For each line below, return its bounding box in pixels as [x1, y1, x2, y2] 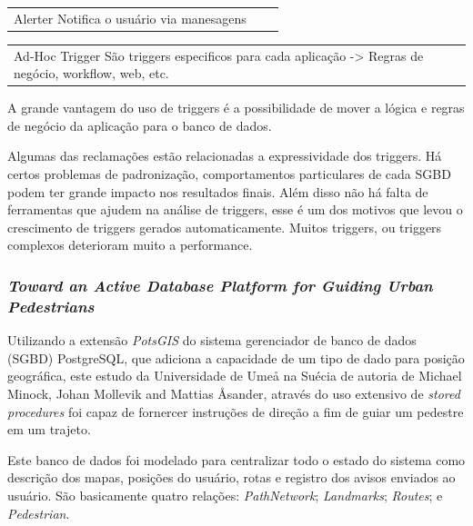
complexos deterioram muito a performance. [7, 235, 253, 254]
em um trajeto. [7, 420, 91, 439]
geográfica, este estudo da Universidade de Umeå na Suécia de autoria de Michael [7, 366, 462, 385]
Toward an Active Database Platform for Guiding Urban [7, 273, 433, 296]
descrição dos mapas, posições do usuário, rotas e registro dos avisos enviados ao [7, 468, 456, 487]
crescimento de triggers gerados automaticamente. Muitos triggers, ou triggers [7, 217, 442, 236]
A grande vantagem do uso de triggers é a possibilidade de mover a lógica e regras [7, 98, 465, 117]
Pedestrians [7, 294, 95, 317]
